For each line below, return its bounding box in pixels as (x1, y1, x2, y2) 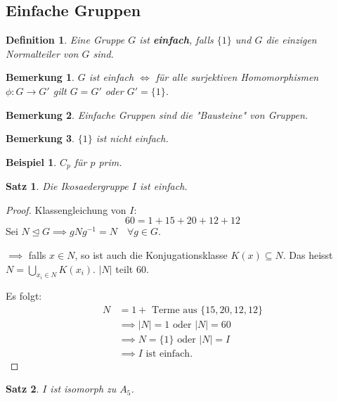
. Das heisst (282, 248, 333, 262)
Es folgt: (6, 288, 42, 303)
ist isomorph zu (50, 381, 117, 396)
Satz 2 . (6, 381, 39, 396)
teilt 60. (115, 261, 149, 276)
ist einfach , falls (139, 32, 214, 47)
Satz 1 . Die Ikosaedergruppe (6, 179, 129, 193)
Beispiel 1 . (6, 154, 57, 169)
